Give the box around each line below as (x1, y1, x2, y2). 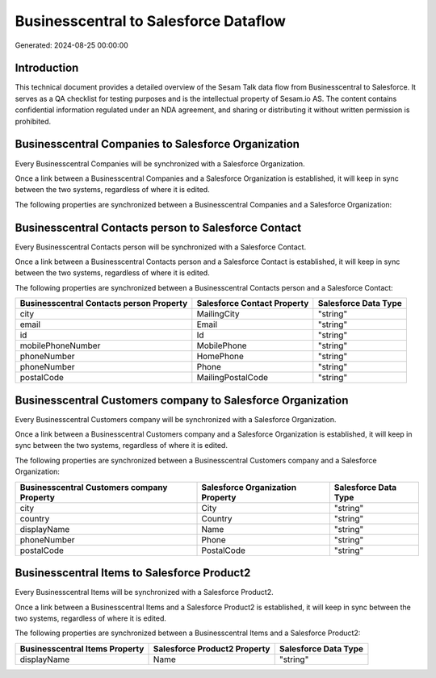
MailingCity (196, 308, 240, 320)
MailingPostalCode (196, 372, 269, 383)
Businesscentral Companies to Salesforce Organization (15, 137, 300, 151)
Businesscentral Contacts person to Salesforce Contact (15, 220, 302, 234)
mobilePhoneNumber (19, 340, 101, 351)
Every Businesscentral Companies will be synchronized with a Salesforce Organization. (15, 158, 305, 169)
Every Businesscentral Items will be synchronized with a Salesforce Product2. (15, 588, 274, 597)
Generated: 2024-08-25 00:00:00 (15, 40, 128, 50)
